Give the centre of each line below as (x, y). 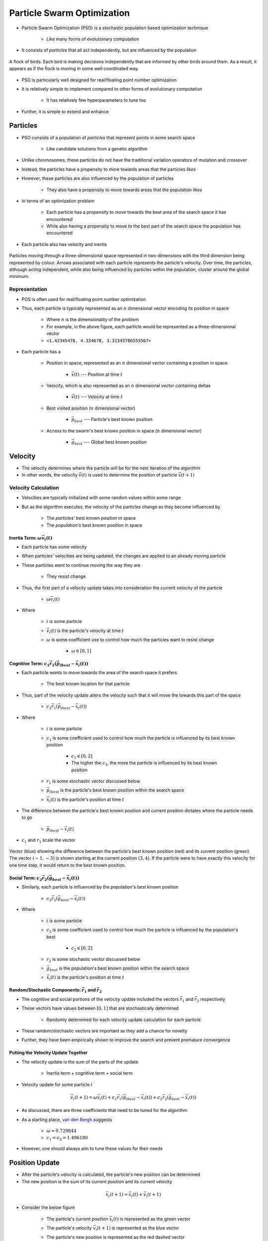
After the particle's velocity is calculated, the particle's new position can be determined (111, 1174)
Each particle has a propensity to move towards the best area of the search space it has (136, 212)
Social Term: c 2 (26, 878)
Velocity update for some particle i (57, 1084)
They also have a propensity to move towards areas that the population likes (124, 190)
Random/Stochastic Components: (45, 990)
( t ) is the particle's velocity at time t (87, 630)
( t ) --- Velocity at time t (98, 397)
